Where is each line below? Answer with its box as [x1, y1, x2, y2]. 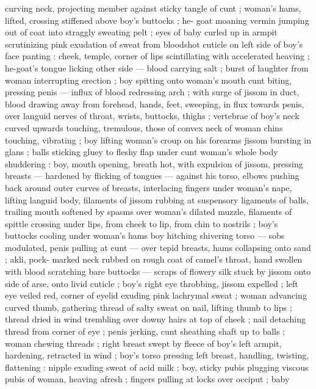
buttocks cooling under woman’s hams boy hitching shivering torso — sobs [5, 229, 285, 242]
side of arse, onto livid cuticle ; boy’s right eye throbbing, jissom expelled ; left [5, 277, 298, 289]
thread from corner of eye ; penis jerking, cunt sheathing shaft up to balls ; [5, 325, 285, 338]
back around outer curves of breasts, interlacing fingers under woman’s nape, [5, 181, 292, 194]
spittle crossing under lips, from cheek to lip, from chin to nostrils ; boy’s [5, 217, 278, 230]
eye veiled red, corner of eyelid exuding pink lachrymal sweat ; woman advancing [5, 289, 307, 302]
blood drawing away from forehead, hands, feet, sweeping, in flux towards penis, [5, 97, 304, 110]
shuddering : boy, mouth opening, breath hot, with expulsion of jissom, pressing [5, 157, 303, 170]
